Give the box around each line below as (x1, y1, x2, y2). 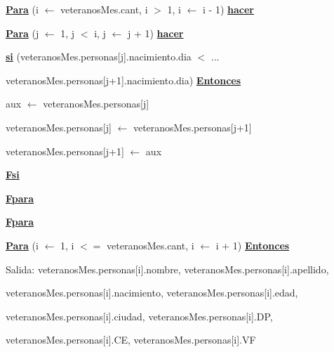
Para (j (6, 25, 39, 40)
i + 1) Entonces (215, 237, 290, 252)
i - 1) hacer (203, 2, 254, 16)
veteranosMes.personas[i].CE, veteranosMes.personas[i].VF (6, 332, 256, 347)
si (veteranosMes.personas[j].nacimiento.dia (6, 49, 192, 64)
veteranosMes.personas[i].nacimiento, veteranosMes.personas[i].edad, (6, 285, 298, 300)
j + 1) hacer (127, 25, 184, 40)
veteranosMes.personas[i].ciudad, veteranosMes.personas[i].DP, (6, 308, 273, 323)
